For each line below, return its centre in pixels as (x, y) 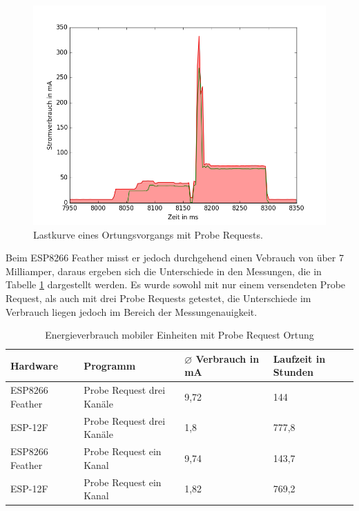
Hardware (35, 365)
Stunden (293, 372)
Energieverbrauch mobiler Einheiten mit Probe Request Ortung (179, 335)
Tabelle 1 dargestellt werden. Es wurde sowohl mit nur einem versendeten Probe (176, 284)
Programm (110, 365)
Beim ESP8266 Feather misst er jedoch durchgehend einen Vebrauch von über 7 (175, 258)
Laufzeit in (299, 358)
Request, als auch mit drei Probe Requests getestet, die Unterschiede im (158, 298)
